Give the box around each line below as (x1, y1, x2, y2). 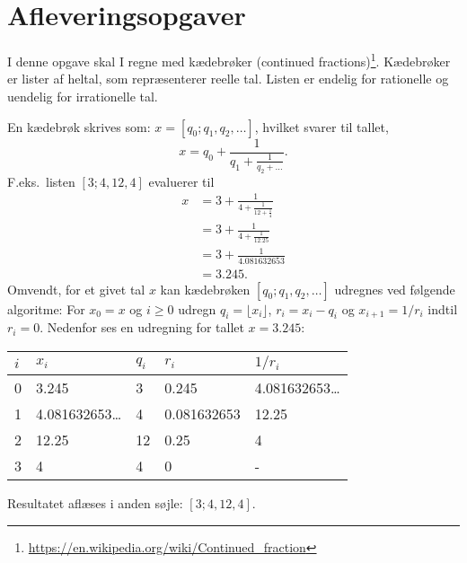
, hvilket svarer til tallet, (254, 117, 389, 136)
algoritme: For (7, 299, 85, 318)
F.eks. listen (7, 172, 75, 190)
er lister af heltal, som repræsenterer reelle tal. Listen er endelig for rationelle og (7, 69, 449, 88)
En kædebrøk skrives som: (7, 117, 151, 136)
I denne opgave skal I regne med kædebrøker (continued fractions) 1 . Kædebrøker (7, 49, 451, 70)
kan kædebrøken (160, 279, 251, 298)
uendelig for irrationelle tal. (7, 86, 158, 105)
